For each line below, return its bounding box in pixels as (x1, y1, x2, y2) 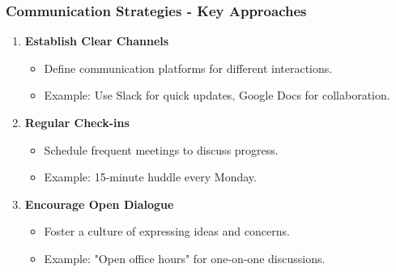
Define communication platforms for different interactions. (44, 59, 333, 76)
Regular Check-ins (24, 114, 130, 130)
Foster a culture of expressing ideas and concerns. (44, 223, 290, 240)
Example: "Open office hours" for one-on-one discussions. (44, 249, 326, 266)
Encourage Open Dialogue (24, 195, 174, 212)
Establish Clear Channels (24, 32, 169, 49)
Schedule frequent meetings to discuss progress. (44, 141, 279, 158)
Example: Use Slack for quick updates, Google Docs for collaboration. (44, 87, 390, 104)
